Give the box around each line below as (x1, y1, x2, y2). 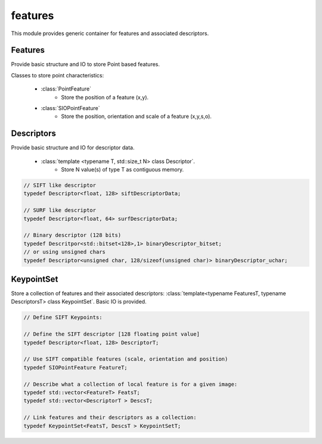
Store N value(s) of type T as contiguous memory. (61, 166, 184, 173)
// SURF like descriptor (23, 207, 97, 214)
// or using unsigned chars (23, 249, 106, 255)
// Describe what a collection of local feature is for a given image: (23, 381, 238, 387)
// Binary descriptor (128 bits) (23, 232, 122, 239)
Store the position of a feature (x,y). (61, 93, 149, 101)
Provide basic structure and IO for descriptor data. (11, 144, 135, 151)
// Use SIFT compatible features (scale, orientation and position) (23, 356, 228, 362)
